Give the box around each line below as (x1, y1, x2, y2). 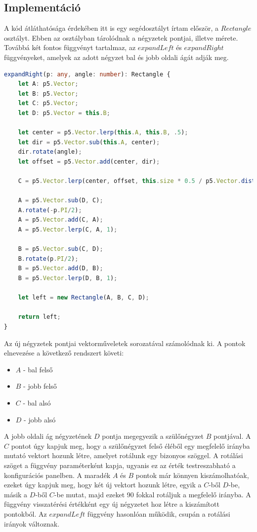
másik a (4, 489, 28, 499)
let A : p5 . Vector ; (18, 80, 79, 88)
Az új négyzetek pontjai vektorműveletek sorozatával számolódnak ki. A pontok (4, 338, 246, 348)
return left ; (18, 313, 61, 321)
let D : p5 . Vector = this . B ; (18, 109, 110, 117)
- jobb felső (23, 381, 57, 391)
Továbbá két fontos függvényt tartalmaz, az (4, 42, 136, 53)
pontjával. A (214, 431, 251, 441)
